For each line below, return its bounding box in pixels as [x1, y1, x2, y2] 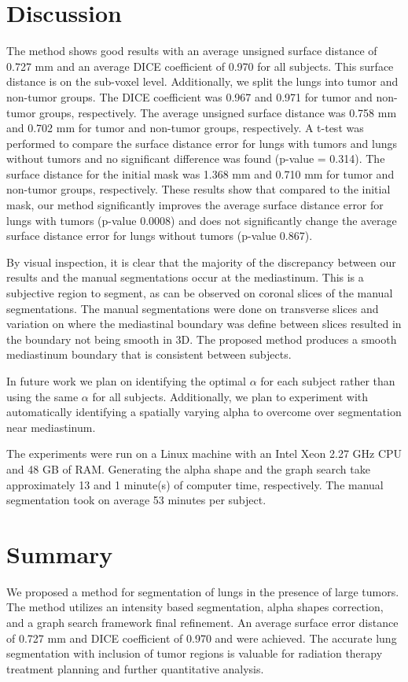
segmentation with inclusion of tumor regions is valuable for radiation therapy [6, 645, 383, 662]
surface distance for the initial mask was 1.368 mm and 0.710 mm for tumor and [6, 165, 395, 182]
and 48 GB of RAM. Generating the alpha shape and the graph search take [6, 460, 370, 477]
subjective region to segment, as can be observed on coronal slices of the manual [6, 285, 393, 301]
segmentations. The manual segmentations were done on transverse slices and [6, 300, 379, 316]
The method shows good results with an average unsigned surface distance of [6, 42, 377, 59]
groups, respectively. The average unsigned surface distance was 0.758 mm [39, 104, 397, 120]
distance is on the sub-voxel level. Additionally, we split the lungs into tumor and [6, 73, 399, 90]
